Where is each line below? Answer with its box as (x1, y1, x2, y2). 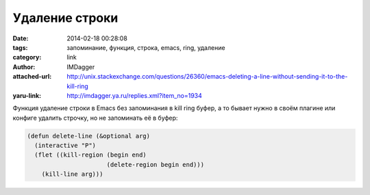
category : (12, 53, 42, 62)
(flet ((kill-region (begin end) (34, 151, 147, 159)
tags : (12, 43, 28, 51)
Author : (12, 62, 36, 71)
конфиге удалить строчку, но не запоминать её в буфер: (12, 114, 178, 122)
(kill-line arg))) (41, 170, 103, 178)
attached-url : (12, 73, 52, 81)
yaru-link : (12, 91, 41, 99)
